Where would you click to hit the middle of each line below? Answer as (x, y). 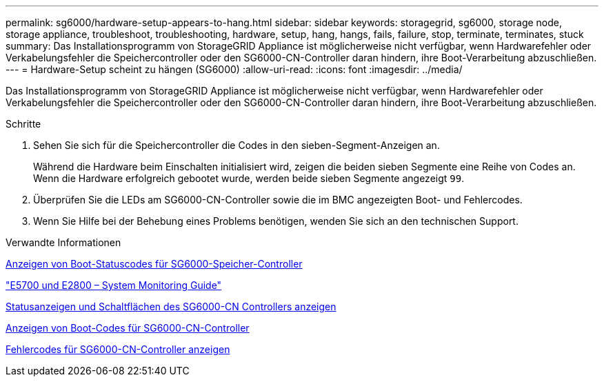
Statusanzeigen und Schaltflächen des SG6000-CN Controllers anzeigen (171, 306)
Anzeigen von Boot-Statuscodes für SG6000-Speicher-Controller (154, 264)
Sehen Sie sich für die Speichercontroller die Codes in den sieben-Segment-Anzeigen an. (236, 145)
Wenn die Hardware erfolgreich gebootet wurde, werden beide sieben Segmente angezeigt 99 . (249, 178)
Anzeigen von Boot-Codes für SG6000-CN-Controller (128, 328)
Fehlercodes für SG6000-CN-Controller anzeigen (118, 349)
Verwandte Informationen (63, 242)
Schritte (23, 124)
